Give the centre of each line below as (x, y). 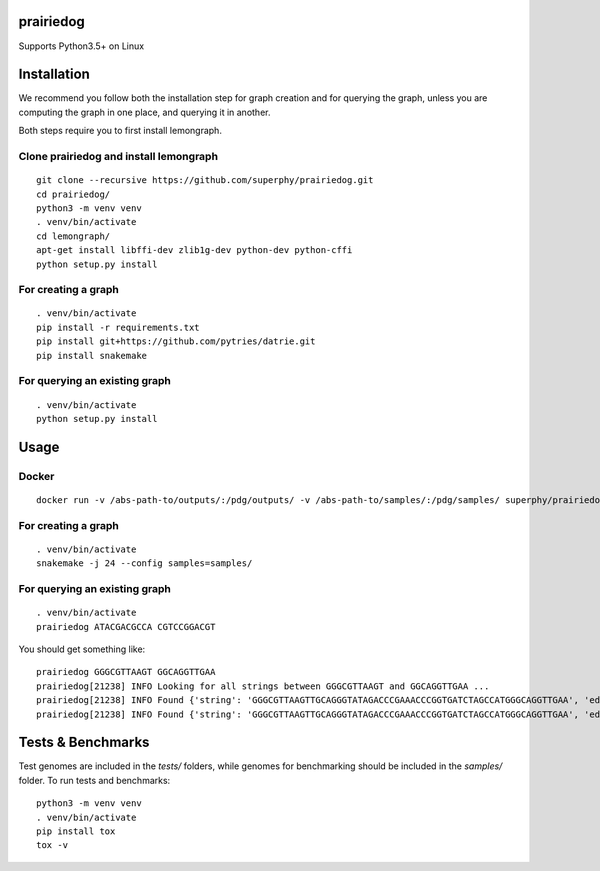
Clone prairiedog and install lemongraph (118, 156)
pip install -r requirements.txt (118, 327)
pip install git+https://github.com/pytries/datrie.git (176, 341)
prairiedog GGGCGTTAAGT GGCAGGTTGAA (126, 672)
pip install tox (76, 831)
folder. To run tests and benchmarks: (94, 780)
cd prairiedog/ (73, 194)
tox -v (52, 845)
